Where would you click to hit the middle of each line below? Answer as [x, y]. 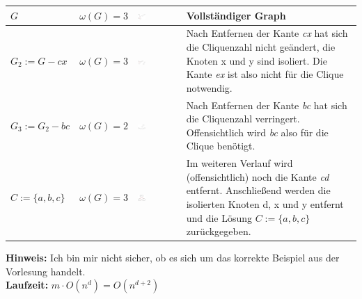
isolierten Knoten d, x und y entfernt [265, 203]
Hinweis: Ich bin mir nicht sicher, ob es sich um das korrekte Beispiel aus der [173, 258]
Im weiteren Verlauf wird [239, 163]
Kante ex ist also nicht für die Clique [265, 74]
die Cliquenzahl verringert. [243, 119]
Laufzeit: [27, 285]
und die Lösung [219, 217]
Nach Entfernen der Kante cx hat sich [267, 33]
